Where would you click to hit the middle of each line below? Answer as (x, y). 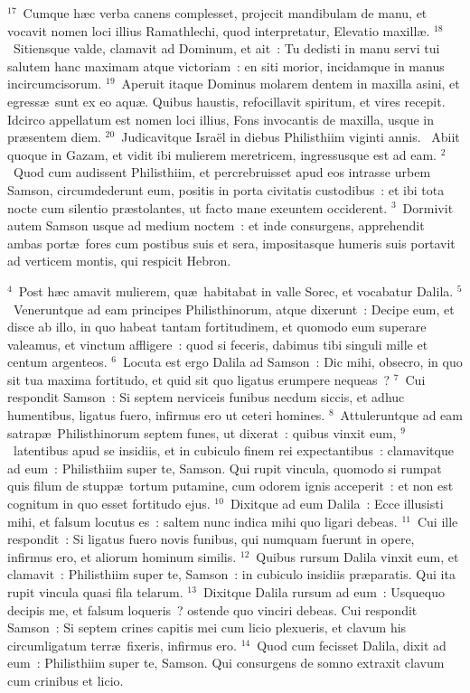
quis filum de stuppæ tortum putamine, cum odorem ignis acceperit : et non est (230, 486)
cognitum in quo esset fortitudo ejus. (109, 504)
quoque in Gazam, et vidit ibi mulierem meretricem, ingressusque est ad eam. (222, 154)
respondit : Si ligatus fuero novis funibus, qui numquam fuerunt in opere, (211, 539)
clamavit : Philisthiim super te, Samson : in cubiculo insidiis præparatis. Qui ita (231, 574)
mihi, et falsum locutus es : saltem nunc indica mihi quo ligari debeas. (202, 521)
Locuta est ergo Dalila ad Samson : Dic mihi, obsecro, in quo (292, 362)
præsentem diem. (54, 137)
